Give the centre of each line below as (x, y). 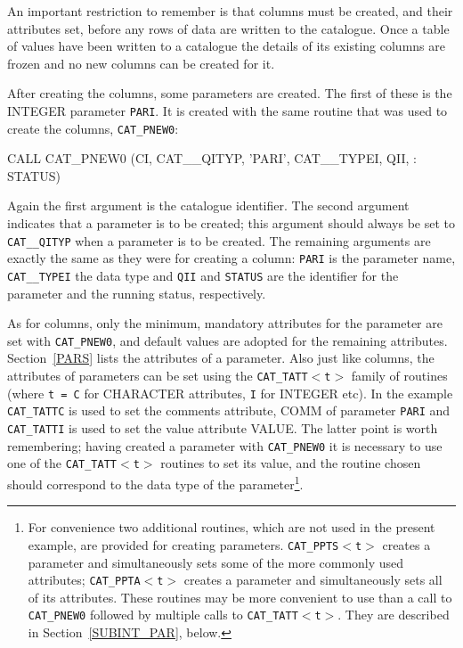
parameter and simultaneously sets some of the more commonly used (216, 562)
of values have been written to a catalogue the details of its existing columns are (226, 46)
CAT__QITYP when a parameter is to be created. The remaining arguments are (219, 240)
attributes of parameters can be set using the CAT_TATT (158, 376)
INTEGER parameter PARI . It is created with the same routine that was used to (227, 110)
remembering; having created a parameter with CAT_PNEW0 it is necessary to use (225, 445)
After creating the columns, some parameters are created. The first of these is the (230, 93)
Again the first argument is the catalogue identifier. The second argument (208, 205)
